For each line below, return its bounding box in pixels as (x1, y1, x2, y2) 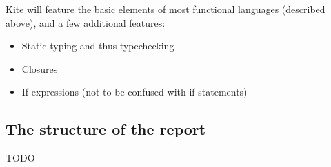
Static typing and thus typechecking (21, 38, 174, 53)
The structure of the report (6, 118, 206, 140)
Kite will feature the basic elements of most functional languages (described (6, 2, 325, 16)
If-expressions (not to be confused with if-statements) (21, 85, 248, 99)
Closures (21, 61, 58, 76)
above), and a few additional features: (6, 15, 165, 30)
